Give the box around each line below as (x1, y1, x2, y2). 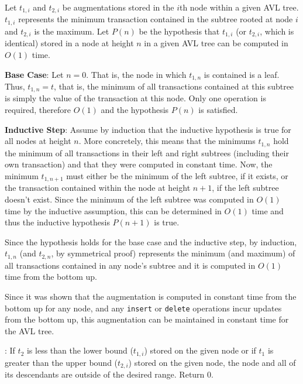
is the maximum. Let (34, 25, 109, 37)
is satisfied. (198, 104, 238, 116)
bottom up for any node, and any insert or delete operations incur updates (5, 301, 282, 314)
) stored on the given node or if (144, 344, 256, 356)
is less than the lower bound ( (26, 344, 133, 356)
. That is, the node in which (86, 68, 187, 80)
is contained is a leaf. (204, 68, 280, 80)
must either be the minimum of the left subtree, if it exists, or (66, 169, 288, 181)
